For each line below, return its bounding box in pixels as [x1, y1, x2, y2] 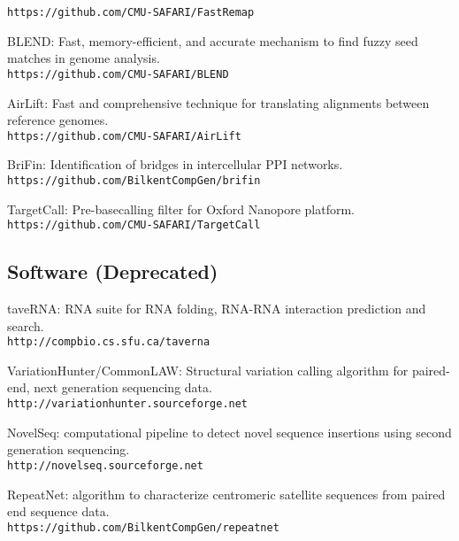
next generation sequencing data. [34, 378, 212, 397]
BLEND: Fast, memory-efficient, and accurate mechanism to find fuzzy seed [7, 31, 418, 50]
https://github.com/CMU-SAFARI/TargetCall [7, 219, 261, 232]
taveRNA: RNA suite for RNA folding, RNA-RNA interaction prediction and [7, 299, 426, 318]
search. [7, 316, 44, 335]
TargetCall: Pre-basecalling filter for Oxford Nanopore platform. [7, 199, 355, 218]
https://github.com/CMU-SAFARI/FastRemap [7, 6, 255, 19]
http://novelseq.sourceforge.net [7, 459, 203, 472]
